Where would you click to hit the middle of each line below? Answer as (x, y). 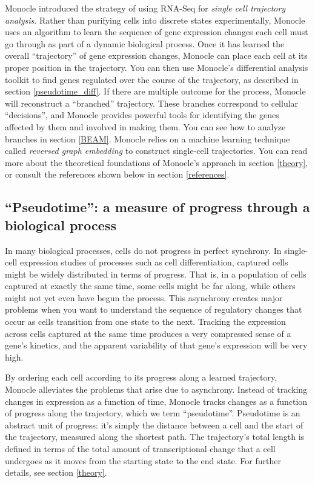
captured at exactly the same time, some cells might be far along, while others (150, 286)
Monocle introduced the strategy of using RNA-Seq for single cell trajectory (145, 8)
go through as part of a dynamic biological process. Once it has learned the (145, 43)
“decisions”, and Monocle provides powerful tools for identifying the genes (142, 115)
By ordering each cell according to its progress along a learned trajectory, (141, 377)
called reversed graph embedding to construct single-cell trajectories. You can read (156, 151)
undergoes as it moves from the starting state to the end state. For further (143, 460)
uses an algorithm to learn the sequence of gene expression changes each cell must (157, 32)
